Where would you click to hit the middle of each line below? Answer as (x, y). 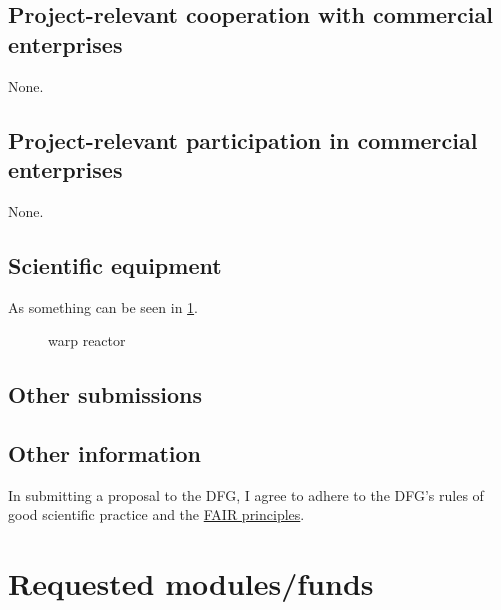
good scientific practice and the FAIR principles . (156, 514)
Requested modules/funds (191, 583)
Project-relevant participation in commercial (243, 139)
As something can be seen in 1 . (103, 306)
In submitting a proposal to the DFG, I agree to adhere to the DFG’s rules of (246, 494)
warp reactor (87, 340)
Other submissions (105, 394)
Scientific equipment (115, 264)
